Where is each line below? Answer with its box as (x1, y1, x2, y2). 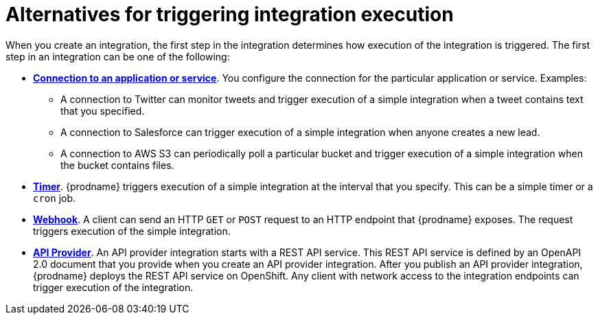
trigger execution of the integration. (33, 281, 194, 293)
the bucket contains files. (60, 159, 174, 171)
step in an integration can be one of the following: (5, 50, 230, 62)
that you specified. (60, 104, 145, 117)
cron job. (33, 192, 76, 204)
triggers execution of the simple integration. (33, 225, 231, 237)
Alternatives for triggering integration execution (5, 3, 454, 26)
